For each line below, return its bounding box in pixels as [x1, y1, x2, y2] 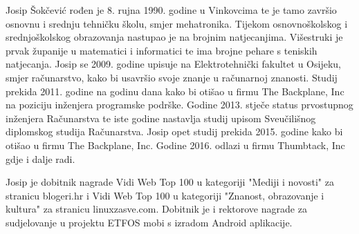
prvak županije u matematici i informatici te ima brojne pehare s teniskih [6, 43, 317, 57]
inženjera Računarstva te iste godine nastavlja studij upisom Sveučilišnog [6, 110, 316, 125]
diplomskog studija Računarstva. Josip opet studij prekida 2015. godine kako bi [6, 124, 343, 139]
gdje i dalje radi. [6, 151, 75, 166]
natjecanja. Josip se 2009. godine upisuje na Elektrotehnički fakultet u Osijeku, [6, 57, 341, 71]
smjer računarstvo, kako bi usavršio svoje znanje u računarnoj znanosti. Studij [6, 70, 338, 84]
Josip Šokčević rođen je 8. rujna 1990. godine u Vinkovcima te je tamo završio [6, 3, 337, 17]
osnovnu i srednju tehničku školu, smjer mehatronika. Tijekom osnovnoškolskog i [6, 16, 348, 30]
